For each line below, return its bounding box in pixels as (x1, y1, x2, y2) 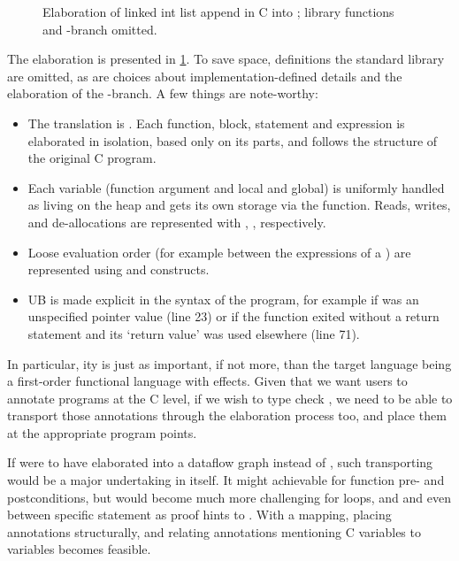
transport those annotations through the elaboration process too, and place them (7, 406, 447, 425)
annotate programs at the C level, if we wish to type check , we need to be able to (7, 388, 453, 407)
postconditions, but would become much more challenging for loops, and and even (7, 488, 451, 506)
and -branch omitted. (42, 19, 157, 38)
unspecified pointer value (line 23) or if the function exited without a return (27, 307, 440, 326)
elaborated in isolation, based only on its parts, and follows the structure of (27, 131, 438, 150)
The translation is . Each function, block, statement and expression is (27, 113, 405, 132)
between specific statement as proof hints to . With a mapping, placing (7, 505, 392, 524)
